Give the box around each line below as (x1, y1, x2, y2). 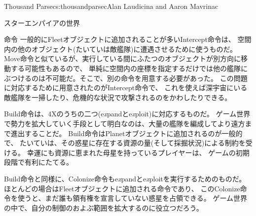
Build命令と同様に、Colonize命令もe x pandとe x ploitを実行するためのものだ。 (4, 173, 246, 183)
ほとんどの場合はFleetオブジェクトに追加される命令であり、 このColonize (4, 183, 240, 193)
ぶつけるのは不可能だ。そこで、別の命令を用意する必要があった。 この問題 (4, 72, 248, 83)
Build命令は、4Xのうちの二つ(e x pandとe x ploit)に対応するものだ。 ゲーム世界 (4, 108, 251, 119)
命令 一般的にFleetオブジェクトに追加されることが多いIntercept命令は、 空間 (4, 34, 252, 44)
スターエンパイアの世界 (4, 17, 80, 28)
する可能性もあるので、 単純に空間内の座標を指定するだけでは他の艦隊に (10, 63, 248, 73)
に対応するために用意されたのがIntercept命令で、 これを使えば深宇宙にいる (4, 82, 248, 93)
